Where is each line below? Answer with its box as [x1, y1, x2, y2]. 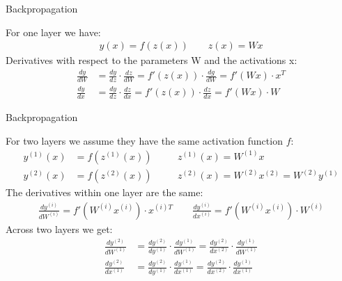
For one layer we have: [6, 24, 101, 39]
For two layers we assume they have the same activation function [6, 133, 283, 147]
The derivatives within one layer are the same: [6, 185, 203, 200]
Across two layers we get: [6, 221, 113, 236]
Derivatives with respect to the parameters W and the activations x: [6, 53, 297, 67]
